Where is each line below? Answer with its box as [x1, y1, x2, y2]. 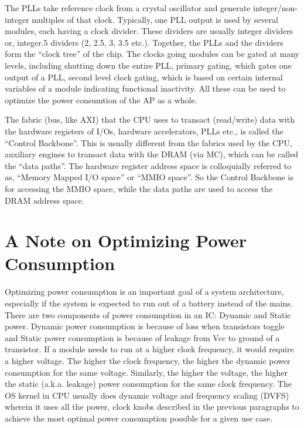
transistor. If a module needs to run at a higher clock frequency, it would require [5, 343, 294, 355]
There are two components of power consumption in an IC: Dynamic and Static [5, 308, 291, 321]
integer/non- [253, 2, 298, 14]
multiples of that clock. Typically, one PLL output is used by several [32, 13, 278, 25]
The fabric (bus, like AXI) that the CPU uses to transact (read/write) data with [5, 113, 295, 126]
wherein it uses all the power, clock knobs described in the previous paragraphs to [5, 400, 299, 413]
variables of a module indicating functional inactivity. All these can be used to [5, 82, 286, 95]
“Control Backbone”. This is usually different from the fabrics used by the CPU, [5, 136, 292, 149]
